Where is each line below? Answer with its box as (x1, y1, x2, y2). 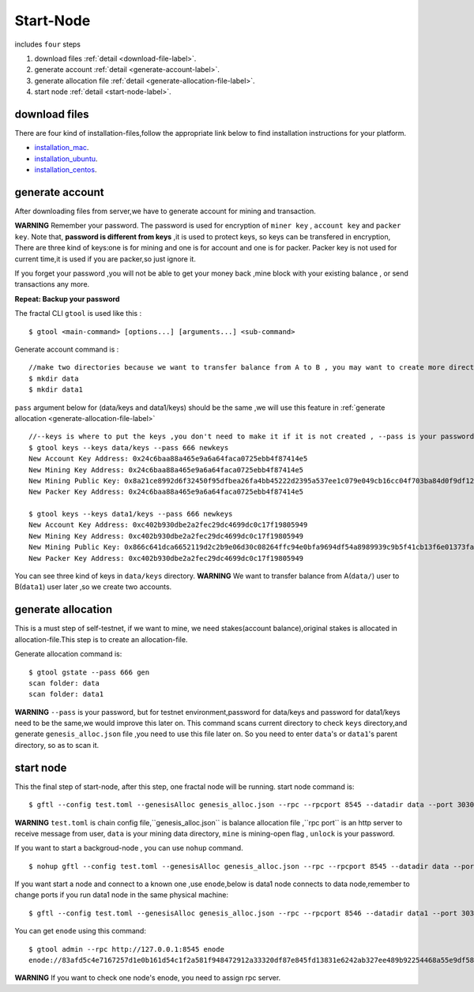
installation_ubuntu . (34, 154, 98, 163)
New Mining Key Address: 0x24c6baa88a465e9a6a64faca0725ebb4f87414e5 (28, 465, 304, 474)
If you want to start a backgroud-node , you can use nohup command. (14, 844, 244, 853)
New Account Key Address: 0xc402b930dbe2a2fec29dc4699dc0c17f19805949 (28, 520, 308, 529)
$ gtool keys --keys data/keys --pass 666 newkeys (28, 443, 229, 452)
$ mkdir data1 (28, 385, 83, 394)
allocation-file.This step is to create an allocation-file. (14, 634, 188, 644)
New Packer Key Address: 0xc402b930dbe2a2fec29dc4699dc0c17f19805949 (28, 554, 304, 562)
